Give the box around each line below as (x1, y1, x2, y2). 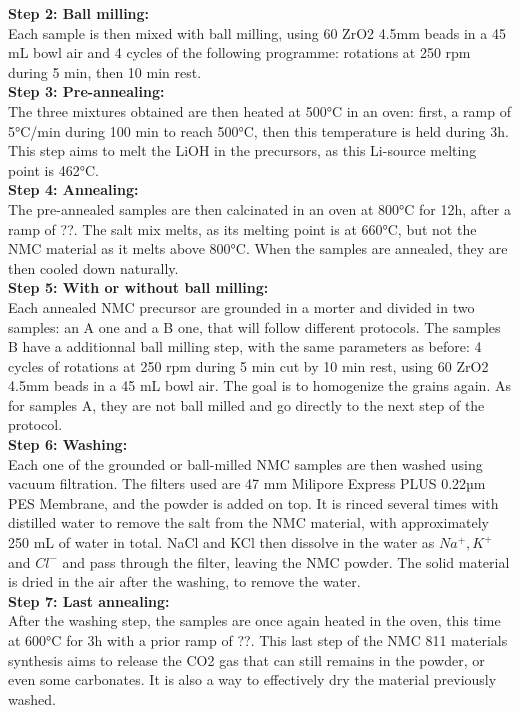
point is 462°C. (8, 159, 99, 180)
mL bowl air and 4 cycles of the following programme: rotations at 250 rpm (8, 42, 471, 63)
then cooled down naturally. (8, 257, 179, 278)
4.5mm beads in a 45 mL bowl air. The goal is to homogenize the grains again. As (8, 375, 511, 396)
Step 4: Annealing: (8, 179, 139, 200)
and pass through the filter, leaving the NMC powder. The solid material (62, 551, 510, 572)
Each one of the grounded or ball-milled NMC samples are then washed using (8, 453, 483, 474)
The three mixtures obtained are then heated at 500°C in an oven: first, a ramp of (8, 100, 511, 121)
